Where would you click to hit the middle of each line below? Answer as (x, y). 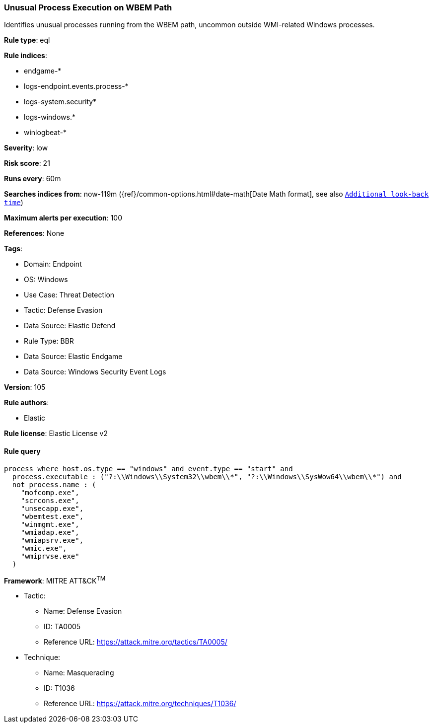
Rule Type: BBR (49, 341)
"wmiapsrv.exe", (52, 540)
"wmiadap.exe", (50, 532)
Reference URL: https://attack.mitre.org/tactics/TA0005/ (136, 642)
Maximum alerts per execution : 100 (63, 218)
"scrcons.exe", (50, 500)
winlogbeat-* (45, 133)
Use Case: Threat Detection (69, 295)
